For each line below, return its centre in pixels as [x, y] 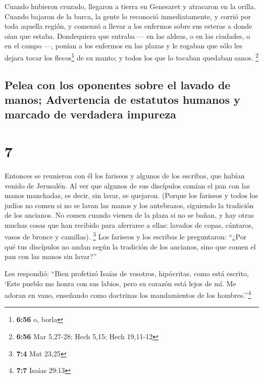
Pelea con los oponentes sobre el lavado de [118, 84]
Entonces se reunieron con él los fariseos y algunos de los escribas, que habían [125, 175]
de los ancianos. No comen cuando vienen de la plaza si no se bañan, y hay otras [129, 215]
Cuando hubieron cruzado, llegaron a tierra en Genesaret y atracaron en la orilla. [130, 6]
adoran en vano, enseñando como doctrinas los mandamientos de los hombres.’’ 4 [128, 294]
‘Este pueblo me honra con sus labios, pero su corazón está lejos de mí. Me [120, 283]
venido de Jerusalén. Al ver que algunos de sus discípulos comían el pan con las [127, 185]
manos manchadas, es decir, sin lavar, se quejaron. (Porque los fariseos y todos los [131, 195]
